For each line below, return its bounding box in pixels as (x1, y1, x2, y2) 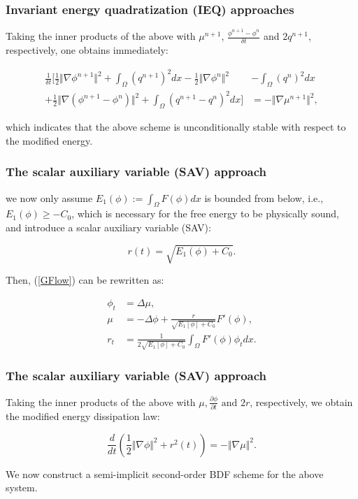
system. (6, 480, 38, 495)
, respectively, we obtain (250, 394, 353, 409)
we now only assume (6, 190, 93, 205)
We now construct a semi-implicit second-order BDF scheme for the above (6, 466, 324, 481)
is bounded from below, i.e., (204, 190, 324, 205)
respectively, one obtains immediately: (6, 42, 169, 57)
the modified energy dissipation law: (6, 409, 160, 424)
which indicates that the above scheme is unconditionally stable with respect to (6, 120, 346, 134)
